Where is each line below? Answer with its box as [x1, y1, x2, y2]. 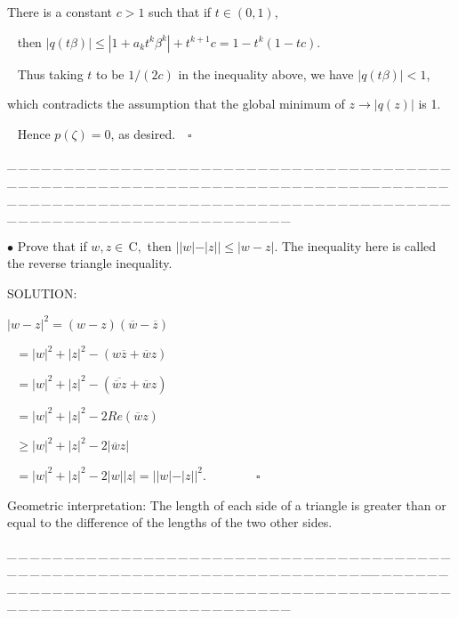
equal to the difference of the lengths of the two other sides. [7, 513, 333, 532]
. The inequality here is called [274, 236, 437, 255]
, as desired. [110, 124, 176, 142]
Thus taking [17, 64, 84, 83]
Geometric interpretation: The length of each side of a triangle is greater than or [7, 495, 446, 514]
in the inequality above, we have [178, 64, 354, 83]
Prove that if [17, 236, 87, 255]
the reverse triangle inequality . [7, 254, 173, 272]
